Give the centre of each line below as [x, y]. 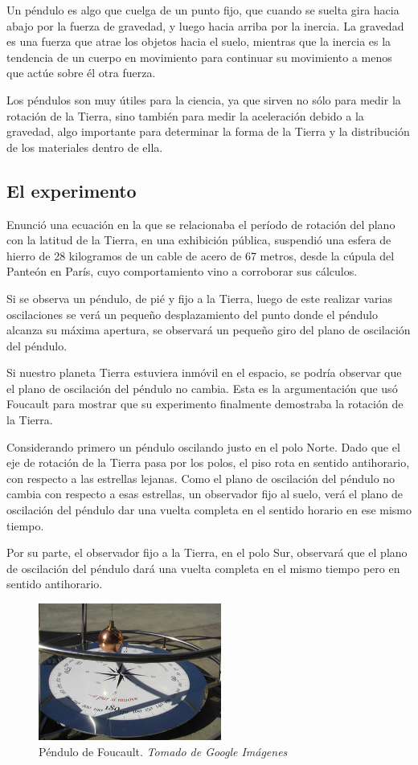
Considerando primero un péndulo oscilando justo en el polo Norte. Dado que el [203, 446]
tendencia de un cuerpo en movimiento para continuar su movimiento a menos [199, 57]
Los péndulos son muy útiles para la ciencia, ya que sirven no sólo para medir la [204, 99]
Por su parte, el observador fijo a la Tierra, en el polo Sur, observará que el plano [207, 552]
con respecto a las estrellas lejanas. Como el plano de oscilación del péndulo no [201, 478]
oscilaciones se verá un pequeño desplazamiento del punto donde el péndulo [192, 314]
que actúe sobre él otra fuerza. [81, 73]
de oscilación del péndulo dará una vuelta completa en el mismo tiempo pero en [203, 568]
